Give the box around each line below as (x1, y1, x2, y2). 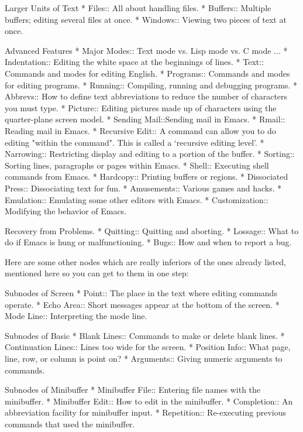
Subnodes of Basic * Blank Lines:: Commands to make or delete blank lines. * (5, 329, 285, 341)
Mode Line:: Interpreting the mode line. (5, 310, 147, 322)
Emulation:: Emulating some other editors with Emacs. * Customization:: (5, 193, 268, 205)
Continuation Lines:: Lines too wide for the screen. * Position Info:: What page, (5, 341, 291, 353)
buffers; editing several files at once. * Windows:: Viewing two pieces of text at (5, 13, 287, 25)
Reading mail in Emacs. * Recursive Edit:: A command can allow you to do (5, 124, 276, 136)
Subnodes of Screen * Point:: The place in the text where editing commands (5, 287, 277, 299)
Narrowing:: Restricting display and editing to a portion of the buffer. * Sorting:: (5, 148, 295, 160)
